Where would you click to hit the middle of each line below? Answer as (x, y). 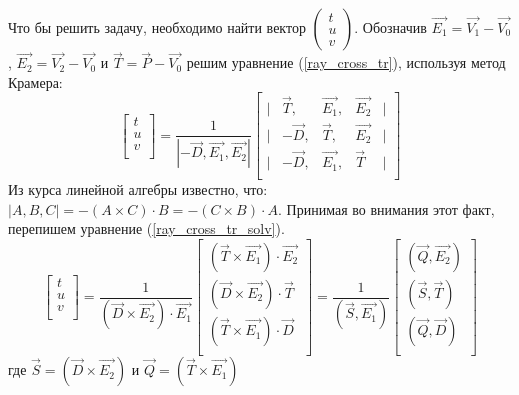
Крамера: (35, 81)
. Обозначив (390, 27)
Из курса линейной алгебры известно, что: (138, 189)
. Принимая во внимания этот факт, (386, 208)
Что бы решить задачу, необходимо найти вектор (157, 27)
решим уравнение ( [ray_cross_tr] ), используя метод (346, 62)
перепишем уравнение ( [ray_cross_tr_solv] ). (146, 228)
